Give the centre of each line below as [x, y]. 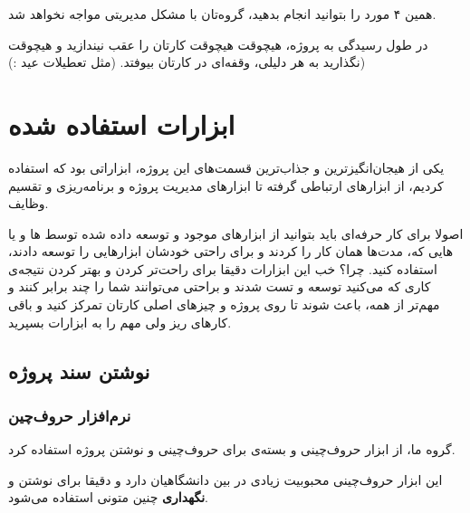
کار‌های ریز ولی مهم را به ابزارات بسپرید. [120, 322]
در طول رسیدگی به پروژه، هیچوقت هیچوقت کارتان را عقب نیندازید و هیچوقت [218, 44]
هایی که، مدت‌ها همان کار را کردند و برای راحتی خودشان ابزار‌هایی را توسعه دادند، [231, 251]
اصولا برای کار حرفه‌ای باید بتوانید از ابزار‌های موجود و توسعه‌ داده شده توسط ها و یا [236, 233]
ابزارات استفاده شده [122, 123]
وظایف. [29, 203]
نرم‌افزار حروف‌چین [70, 415]
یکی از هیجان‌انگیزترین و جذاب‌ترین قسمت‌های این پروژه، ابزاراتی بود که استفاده [226, 167]
